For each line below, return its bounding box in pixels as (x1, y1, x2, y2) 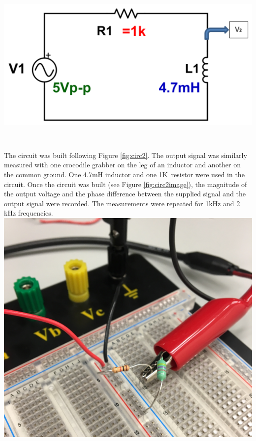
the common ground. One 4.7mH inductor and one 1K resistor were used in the (4, 169, 245, 179)
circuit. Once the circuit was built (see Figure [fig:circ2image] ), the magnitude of (4, 179, 247, 189)
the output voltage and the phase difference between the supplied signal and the (4, 189, 246, 199)
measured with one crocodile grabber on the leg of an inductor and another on (4, 159, 241, 170)
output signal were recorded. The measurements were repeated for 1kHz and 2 (4, 198, 240, 208)
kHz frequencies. (4, 208, 53, 218)
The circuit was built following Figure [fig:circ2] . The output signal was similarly (4, 150, 247, 160)
